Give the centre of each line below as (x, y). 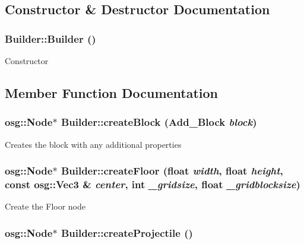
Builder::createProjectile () (127, 232)
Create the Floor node (45, 206)
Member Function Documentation (112, 92)
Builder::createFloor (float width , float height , (172, 171)
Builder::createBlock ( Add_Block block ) (159, 122)
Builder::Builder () (50, 38)
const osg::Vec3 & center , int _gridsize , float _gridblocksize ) (153, 184)
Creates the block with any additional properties (93, 144)
